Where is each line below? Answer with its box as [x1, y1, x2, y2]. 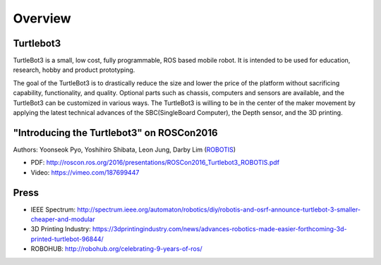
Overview [13, 11, 71, 26]
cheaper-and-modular [30, 215, 95, 223]
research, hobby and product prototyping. [13, 66, 135, 74]
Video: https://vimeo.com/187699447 [30, 168, 140, 176]
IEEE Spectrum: [30, 205, 76, 214]
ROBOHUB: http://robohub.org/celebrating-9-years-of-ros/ [30, 245, 202, 253]
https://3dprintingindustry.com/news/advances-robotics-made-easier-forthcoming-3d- [92, 225, 347, 233]
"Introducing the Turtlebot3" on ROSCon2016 [13, 127, 218, 139]
